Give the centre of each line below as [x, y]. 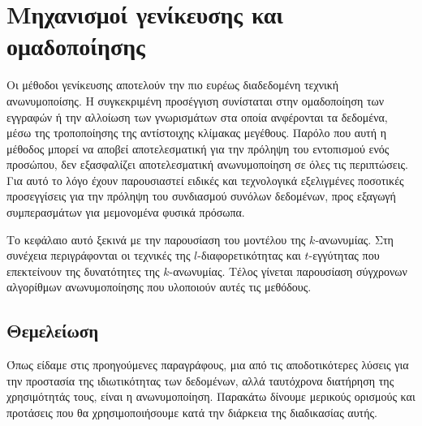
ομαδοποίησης [76, 46]
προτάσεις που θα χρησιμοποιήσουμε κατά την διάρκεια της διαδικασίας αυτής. [192, 413]
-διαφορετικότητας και [249, 255]
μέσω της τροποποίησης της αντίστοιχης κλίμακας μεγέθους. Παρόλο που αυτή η [197, 133]
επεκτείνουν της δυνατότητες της [83, 271]
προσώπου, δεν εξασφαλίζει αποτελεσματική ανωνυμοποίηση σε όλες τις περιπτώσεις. [207, 164]
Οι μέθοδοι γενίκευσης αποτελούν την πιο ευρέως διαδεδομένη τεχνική [173, 85]
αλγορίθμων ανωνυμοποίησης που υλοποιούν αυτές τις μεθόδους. [159, 287]
